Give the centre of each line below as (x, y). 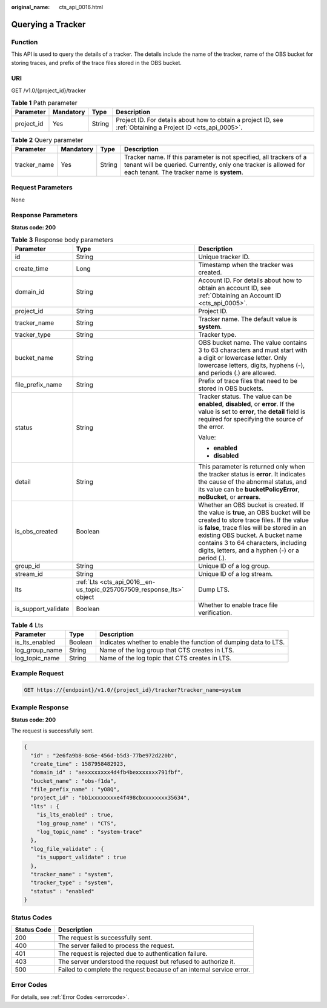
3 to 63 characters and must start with (253, 350)
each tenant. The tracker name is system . (184, 172)
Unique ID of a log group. (234, 566)
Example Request (37, 674)
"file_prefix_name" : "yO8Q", (75, 790)
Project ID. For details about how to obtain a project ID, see (200, 120)
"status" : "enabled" (63, 891)
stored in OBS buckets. (231, 388)
